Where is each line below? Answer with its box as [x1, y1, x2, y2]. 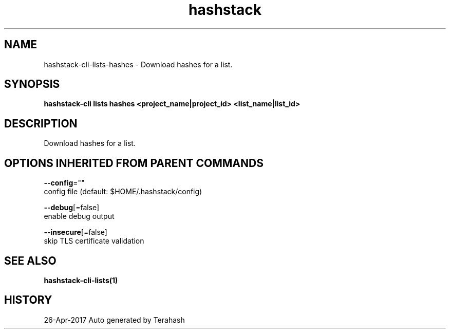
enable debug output [44, 212, 115, 221]
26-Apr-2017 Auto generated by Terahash [44, 315, 185, 324]
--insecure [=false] [44, 228, 107, 237]
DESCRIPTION [4, 117, 78, 130]
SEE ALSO [4, 254, 57, 267]
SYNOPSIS [4, 78, 60, 91]
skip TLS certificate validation [44, 236, 144, 246]
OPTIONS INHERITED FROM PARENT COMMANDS [4, 156, 264, 170]
